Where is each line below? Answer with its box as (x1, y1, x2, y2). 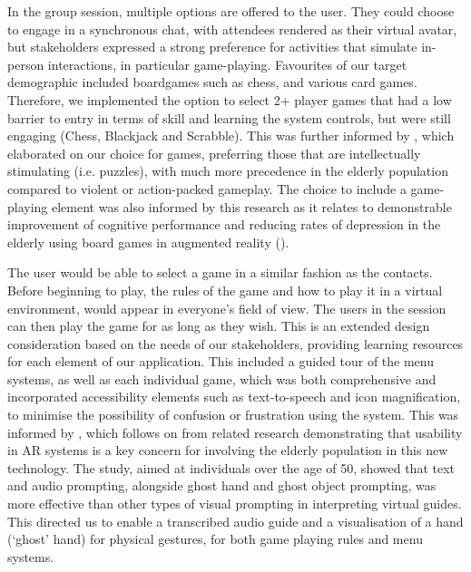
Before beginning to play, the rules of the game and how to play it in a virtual (7, 280, 443, 299)
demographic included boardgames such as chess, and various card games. (7, 73, 417, 92)
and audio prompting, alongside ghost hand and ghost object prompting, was (7, 476, 437, 495)
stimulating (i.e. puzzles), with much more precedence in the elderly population (7, 161, 448, 180)
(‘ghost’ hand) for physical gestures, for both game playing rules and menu (7, 529, 423, 548)
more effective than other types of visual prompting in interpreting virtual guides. (7, 494, 462, 513)
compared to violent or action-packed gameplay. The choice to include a (7, 179, 407, 198)
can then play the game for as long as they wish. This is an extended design (7, 316, 430, 335)
